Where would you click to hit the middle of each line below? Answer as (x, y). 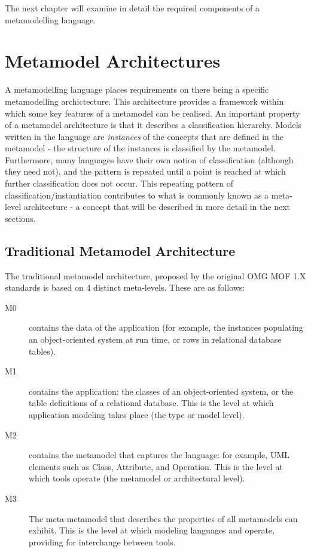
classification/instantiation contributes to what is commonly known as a (137, 195)
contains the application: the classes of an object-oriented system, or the (161, 391)
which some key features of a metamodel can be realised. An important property (153, 113)
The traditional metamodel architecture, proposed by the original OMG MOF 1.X (155, 275)
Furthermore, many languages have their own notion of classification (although (149, 159)
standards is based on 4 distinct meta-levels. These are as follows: (125, 287)
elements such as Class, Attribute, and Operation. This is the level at (156, 466)
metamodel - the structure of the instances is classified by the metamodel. (140, 148)
